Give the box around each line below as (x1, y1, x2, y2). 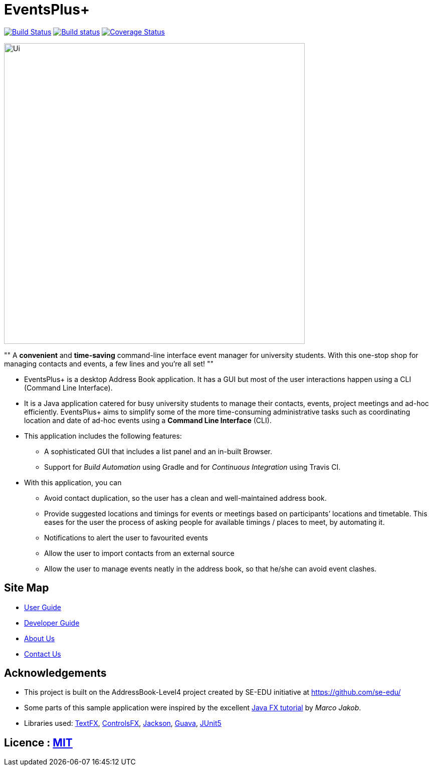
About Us (24, 634, 55, 643)
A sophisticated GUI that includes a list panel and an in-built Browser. (44, 447, 273, 456)
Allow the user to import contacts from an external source (44, 548, 235, 557)
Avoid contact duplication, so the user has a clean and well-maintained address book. (44, 493, 327, 502)
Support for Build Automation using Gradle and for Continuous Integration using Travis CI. (44, 462, 341, 471)
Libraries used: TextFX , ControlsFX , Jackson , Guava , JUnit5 (24, 719, 222, 728)
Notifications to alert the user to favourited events (44, 533, 208, 542)
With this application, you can (24, 478, 122, 487)
